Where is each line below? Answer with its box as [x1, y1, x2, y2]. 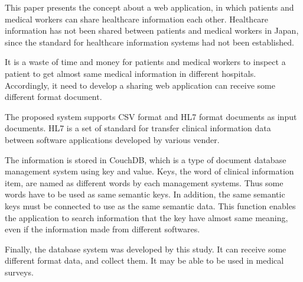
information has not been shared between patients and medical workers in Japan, [5, 24, 299, 37]
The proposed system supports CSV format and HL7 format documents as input [5, 110, 297, 122]
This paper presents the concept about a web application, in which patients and [5, 1, 294, 13]
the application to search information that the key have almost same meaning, [5, 211, 288, 223]
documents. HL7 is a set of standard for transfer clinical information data [5, 122, 271, 134]
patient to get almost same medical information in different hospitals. [5, 67, 256, 79]
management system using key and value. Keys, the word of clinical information [5, 165, 294, 177]
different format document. [5, 90, 102, 103]
